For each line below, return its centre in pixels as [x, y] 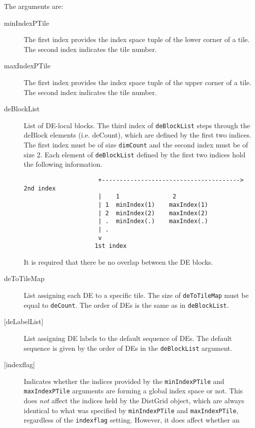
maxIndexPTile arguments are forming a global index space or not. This [133, 391]
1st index [111, 246]
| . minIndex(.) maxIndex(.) [153, 221]
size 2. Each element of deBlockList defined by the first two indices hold [135, 154]
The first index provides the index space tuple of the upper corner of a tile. [138, 82]
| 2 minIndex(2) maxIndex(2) [153, 213]
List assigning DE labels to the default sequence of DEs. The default [128, 338]
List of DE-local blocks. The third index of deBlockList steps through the [137, 125]
